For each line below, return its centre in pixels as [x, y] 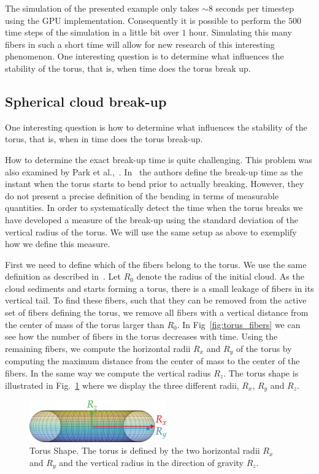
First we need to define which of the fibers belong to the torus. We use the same [156, 264]
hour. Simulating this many [240, 32]
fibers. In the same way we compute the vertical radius [108, 373]
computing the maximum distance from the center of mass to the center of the [152, 361]
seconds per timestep [255, 8]
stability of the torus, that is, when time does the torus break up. [128, 68]
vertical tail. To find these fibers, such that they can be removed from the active [156, 300]
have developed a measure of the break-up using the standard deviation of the [152, 219]
